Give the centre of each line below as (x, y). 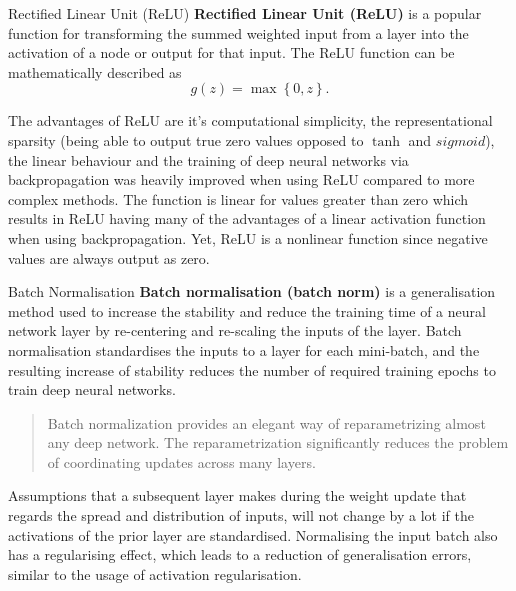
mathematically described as (95, 71)
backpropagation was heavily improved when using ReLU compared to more (241, 179)
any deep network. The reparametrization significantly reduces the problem (278, 442)
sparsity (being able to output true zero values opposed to (186, 139)
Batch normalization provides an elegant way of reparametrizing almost (266, 422)
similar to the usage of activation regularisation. (155, 573)
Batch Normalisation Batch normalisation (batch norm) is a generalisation (252, 291)
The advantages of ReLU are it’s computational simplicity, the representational (250, 120)
